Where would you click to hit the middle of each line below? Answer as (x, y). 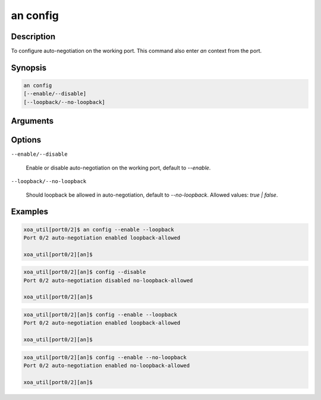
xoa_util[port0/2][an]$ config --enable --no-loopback (105, 357)
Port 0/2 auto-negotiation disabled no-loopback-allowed (108, 280)
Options (26, 140)
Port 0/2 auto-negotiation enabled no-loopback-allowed (107, 366)
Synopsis (29, 67)
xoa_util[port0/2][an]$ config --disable (85, 272)
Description (33, 37)
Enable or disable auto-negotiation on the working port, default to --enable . (118, 168)
